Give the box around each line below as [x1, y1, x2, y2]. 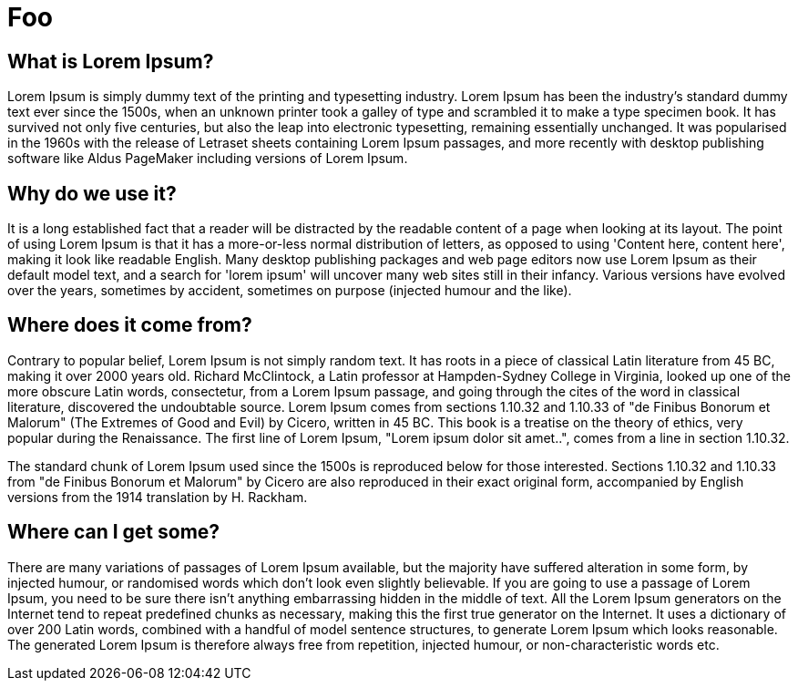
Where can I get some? [7, 520, 220, 544]
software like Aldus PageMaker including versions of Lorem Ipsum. [7, 150, 408, 167]
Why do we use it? [7, 181, 177, 205]
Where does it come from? [7, 313, 252, 337]
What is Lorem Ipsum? [7, 49, 214, 73]
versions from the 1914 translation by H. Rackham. [7, 488, 308, 505]
